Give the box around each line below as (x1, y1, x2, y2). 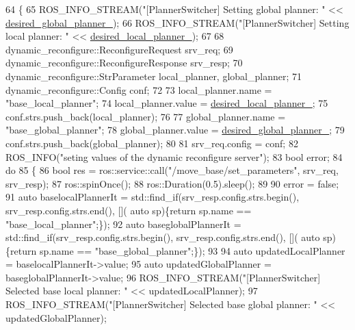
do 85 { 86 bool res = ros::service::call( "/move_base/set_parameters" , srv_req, (5, 163, 339, 177)
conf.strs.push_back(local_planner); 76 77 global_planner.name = (5, 109, 286, 123)
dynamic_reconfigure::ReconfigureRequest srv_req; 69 (5, 42, 233, 56)
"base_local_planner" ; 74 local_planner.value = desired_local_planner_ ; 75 (5, 96, 328, 110)
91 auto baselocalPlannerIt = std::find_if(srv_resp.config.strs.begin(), (5, 190, 300, 204)
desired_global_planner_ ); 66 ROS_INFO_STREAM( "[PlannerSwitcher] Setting (5, 15, 350, 29)
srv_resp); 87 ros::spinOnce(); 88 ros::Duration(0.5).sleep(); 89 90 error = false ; (5, 176, 339, 190)
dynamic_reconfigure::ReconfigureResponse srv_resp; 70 (5, 55, 243, 70)
